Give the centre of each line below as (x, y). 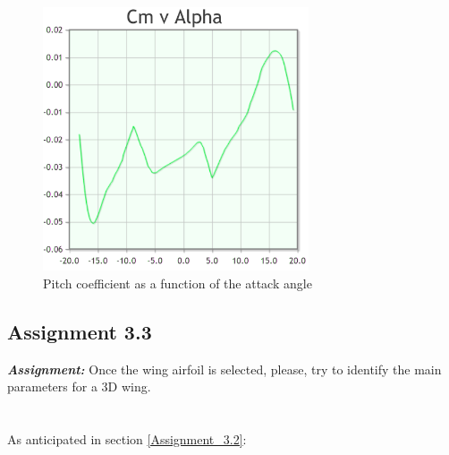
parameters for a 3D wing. (79, 386)
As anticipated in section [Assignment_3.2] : (127, 439)
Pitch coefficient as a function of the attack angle (178, 283)
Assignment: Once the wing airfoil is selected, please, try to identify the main (224, 369)
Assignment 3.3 (80, 332)
